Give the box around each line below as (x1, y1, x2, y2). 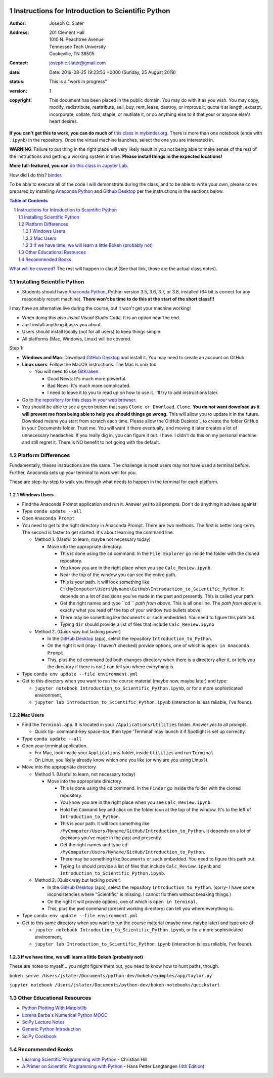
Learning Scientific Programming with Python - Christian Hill (22, 1056, 148, 1062)
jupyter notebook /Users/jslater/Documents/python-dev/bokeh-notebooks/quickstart (9, 982, 220, 988)
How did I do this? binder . (9, 172, 63, 178)
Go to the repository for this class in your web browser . (22, 397, 136, 403)
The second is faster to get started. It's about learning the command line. (22, 529, 174, 536)
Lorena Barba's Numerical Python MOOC (22, 1012, 108, 1018)
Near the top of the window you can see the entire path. (60, 572, 176, 578)
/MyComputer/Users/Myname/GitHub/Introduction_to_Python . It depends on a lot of (60, 828, 251, 834)
